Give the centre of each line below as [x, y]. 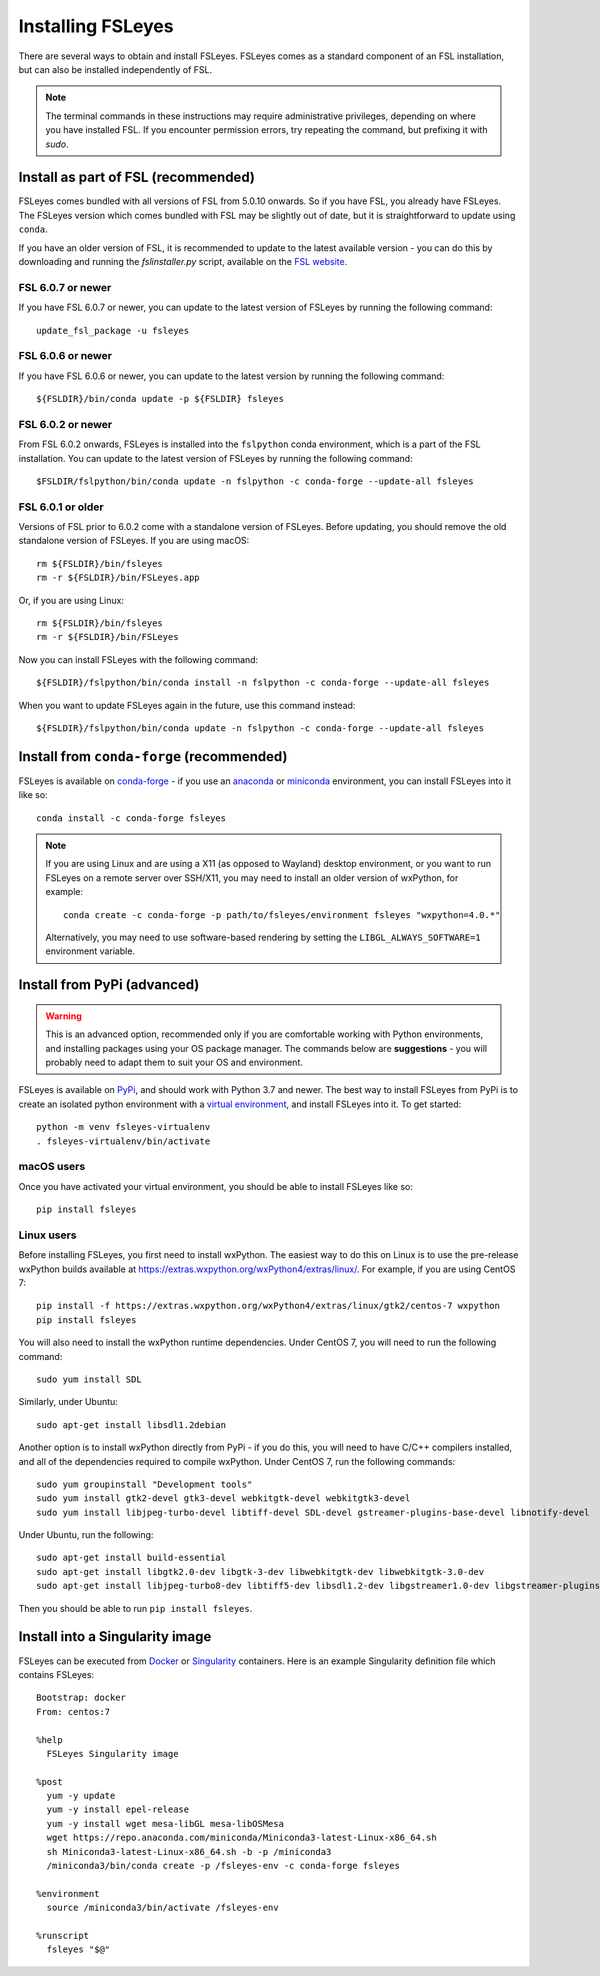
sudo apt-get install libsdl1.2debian [131, 1424]
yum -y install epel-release [118, 1809]
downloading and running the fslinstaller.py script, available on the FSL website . [183, 261]
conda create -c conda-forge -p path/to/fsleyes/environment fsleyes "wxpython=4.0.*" [282, 914]
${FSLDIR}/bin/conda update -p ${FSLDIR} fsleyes [160, 399]
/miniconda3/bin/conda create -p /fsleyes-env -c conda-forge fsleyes [223, 1866]
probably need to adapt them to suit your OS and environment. [174, 1062]
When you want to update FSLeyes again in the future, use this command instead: [187, 705]
